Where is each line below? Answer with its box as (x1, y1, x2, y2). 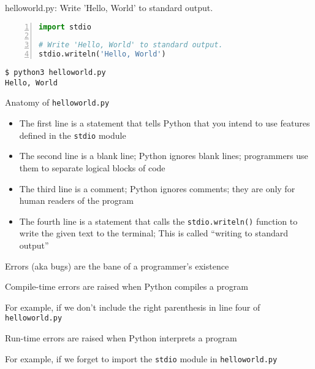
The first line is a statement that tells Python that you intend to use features (19, 117, 310, 130)
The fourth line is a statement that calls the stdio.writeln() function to (19, 214, 298, 227)
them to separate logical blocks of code (19, 161, 165, 174)
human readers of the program (19, 194, 134, 207)
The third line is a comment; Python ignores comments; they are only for (19, 182, 295, 195)
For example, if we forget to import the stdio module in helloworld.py (5, 352, 278, 365)
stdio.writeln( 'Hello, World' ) (39, 50, 166, 59)
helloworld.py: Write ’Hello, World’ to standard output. (5, 1, 213, 14)
